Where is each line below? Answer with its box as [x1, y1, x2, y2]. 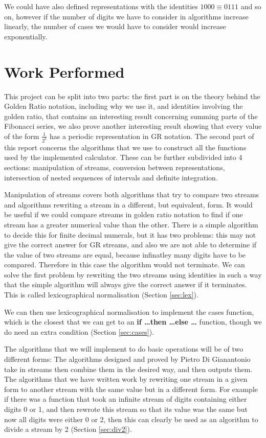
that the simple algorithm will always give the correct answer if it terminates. [4, 279, 247, 290]
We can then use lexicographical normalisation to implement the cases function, [4, 306, 254, 317]
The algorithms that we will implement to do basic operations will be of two [4, 343, 243, 354]
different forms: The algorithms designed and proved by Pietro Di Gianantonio [4, 354, 251, 364]
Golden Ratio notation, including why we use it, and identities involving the [4, 101, 243, 111]
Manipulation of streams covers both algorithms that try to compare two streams [4, 189, 259, 200]
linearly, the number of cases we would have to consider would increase [4, 21, 226, 32]
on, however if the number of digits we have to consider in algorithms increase [4, 11, 249, 21]
